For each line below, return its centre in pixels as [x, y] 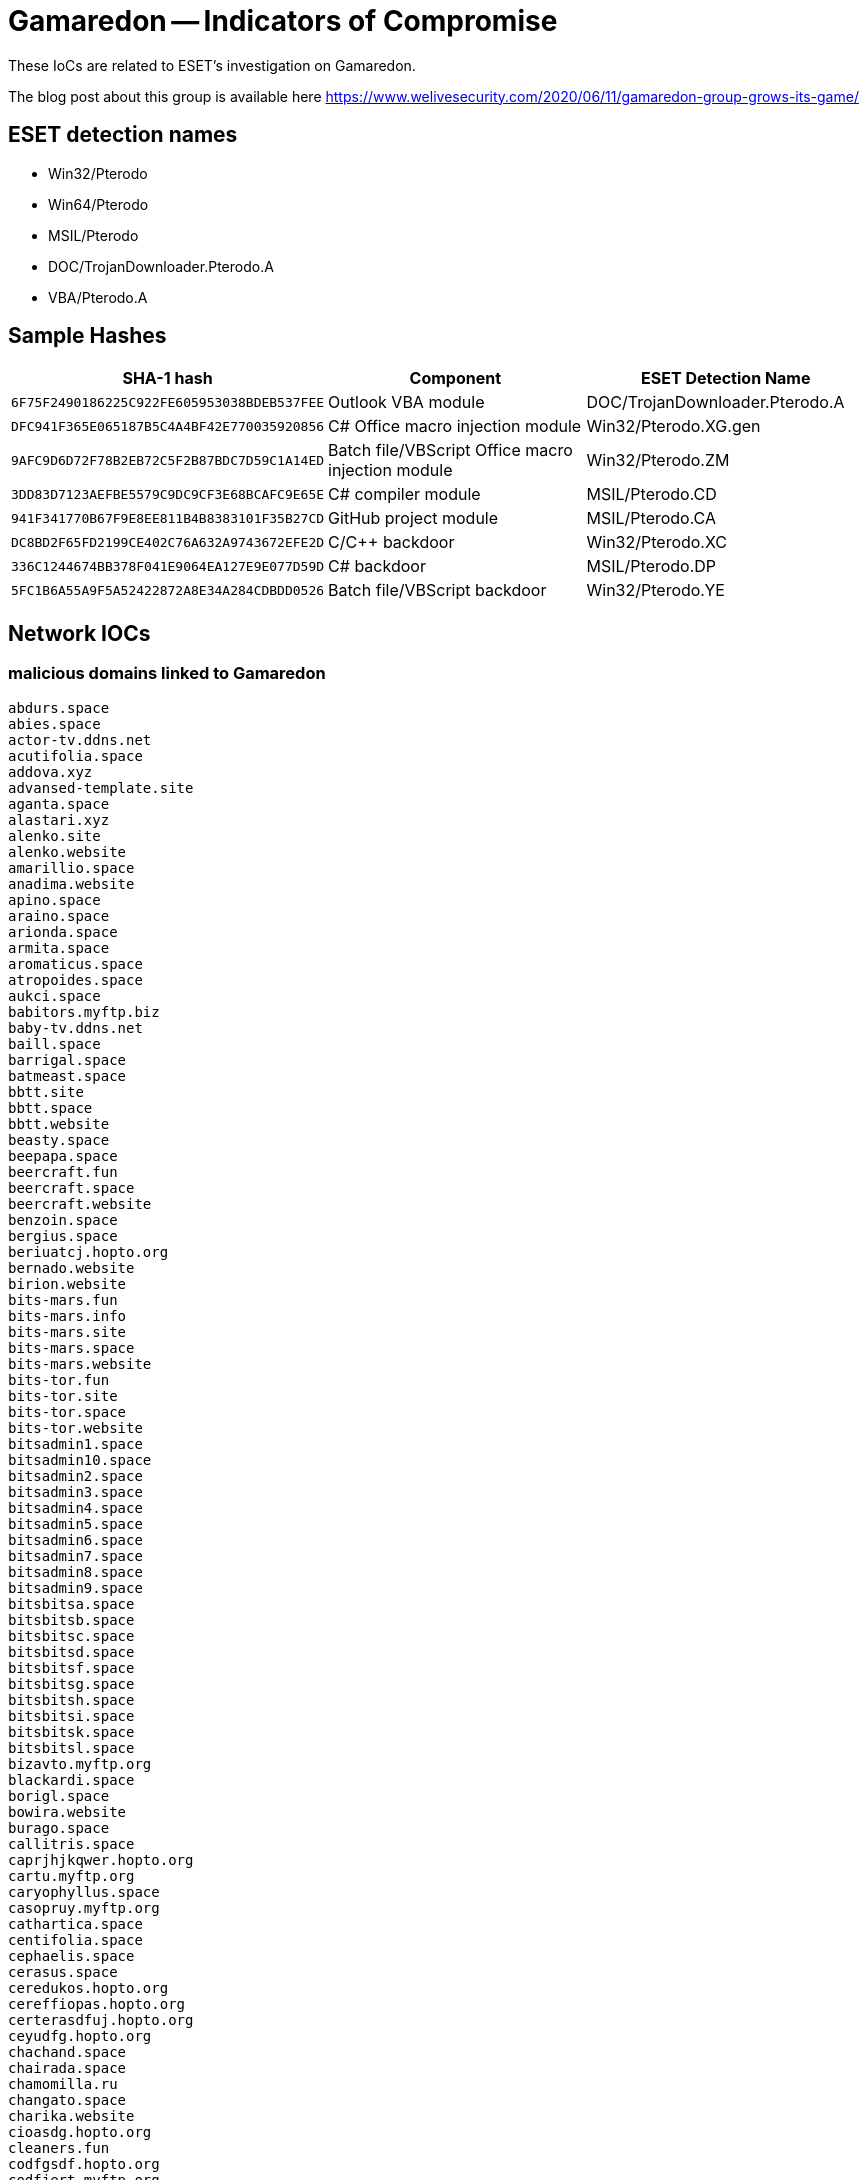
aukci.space [54, 995]
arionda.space [63, 931]
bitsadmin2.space [75, 1475]
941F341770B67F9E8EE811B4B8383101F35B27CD [168, 518]
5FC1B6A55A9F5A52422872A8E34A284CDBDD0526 [168, 590]
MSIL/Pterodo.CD [651, 494]
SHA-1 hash [167, 378]
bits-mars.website [80, 1363]
